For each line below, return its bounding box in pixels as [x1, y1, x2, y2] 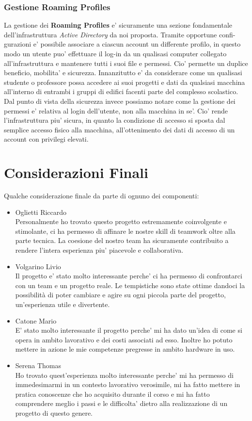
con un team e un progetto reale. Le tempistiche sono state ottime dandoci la [15, 280, 245, 290]
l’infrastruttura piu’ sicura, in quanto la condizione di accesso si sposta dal [4, 115, 225, 125]
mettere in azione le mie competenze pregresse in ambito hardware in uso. [15, 344, 235, 354]
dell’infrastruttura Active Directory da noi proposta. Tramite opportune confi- [4, 29, 236, 39]
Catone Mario [15, 315, 57, 325]
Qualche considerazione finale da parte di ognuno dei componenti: [4, 191, 199, 201]
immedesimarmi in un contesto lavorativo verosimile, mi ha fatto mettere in [15, 379, 240, 389]
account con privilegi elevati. [4, 134, 89, 144]
